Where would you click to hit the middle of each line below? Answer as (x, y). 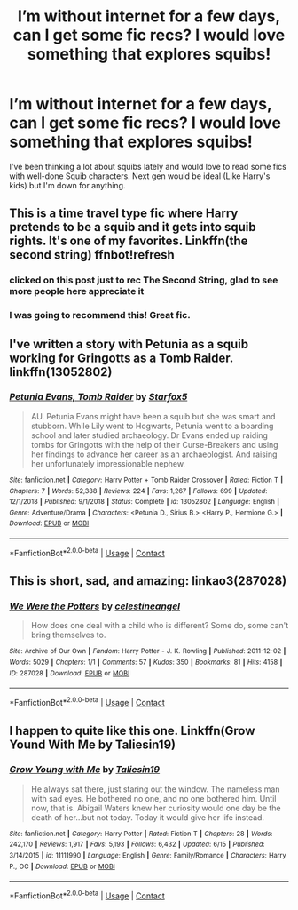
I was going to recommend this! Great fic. (100, 315)
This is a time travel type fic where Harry (124, 214)
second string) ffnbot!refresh (92, 255)
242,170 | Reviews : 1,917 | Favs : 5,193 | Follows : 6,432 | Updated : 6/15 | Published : (137, 845)
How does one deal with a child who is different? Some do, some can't (160, 626)
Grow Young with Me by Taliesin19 (85, 770)
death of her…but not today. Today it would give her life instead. (147, 817)
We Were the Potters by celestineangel (95, 606)
